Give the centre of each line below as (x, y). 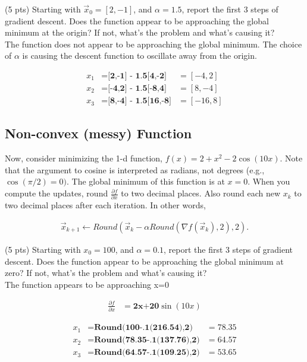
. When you (269, 181)
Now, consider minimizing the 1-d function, (84, 158)
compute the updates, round (57, 193)
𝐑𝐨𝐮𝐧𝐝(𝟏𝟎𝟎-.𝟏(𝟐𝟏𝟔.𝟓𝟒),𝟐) (143, 328)
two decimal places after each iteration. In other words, (105, 205)
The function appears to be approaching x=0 (87, 284)
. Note (291, 158)
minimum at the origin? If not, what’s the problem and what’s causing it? (140, 32)
